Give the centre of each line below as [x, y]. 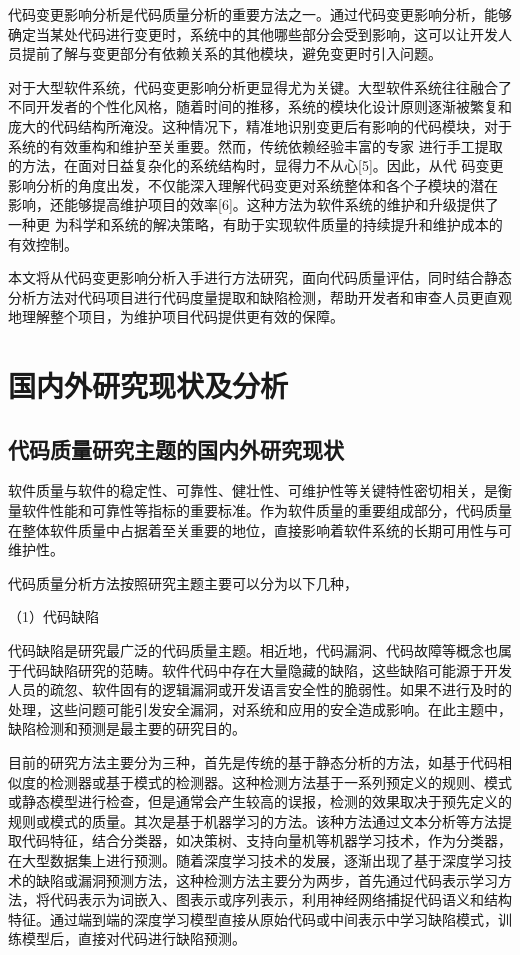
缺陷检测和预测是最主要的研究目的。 [127, 728]
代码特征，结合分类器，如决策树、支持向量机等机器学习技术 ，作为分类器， [266, 840]
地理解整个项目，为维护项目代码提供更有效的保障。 [176, 316]
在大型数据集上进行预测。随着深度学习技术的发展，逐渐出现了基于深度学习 [253, 859]
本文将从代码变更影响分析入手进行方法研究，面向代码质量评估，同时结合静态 [260, 277]
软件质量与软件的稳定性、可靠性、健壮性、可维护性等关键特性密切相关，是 [253, 490]
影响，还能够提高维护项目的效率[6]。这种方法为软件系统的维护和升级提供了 [253, 204]
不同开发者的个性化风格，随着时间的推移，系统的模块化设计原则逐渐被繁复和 [260, 106]
